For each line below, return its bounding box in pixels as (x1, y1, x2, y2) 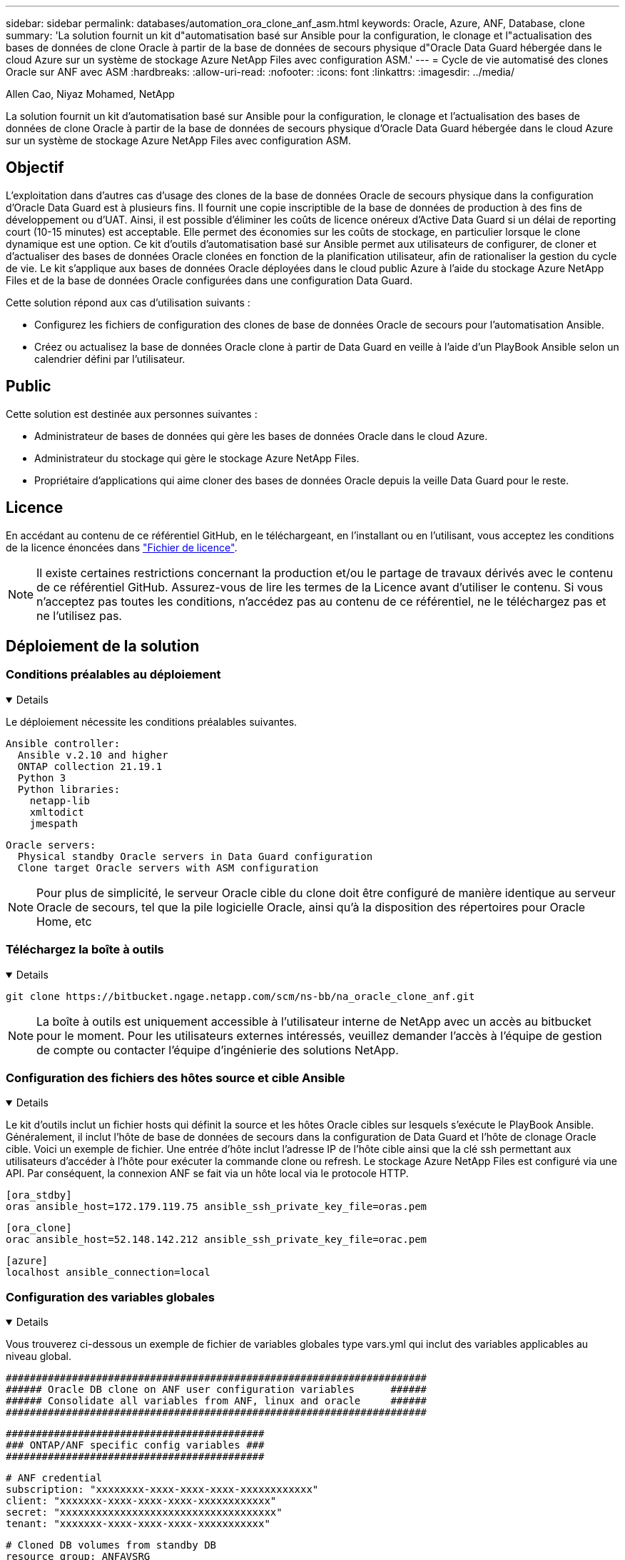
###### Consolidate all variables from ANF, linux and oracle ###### (6, 1395, 427, 1406)
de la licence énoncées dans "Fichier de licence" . (6, 541, 238, 554)
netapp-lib (29, 794, 91, 806)
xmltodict (29, 806, 84, 818)
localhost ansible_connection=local (6, 1266, 210, 1279)
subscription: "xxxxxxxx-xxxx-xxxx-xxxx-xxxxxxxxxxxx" (6, 1484, 319, 1495)
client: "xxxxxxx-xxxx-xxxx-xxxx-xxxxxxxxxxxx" (6, 1495, 277, 1506)
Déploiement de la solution (6, 636, 200, 655)
